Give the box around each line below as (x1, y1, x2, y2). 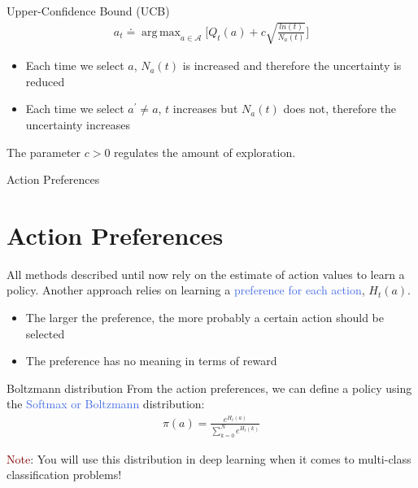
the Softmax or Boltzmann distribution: (7, 395, 205, 412)
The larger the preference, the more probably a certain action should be (25, 309, 384, 326)
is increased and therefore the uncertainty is (182, 57, 402, 74)
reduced (25, 72, 65, 89)
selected (25, 325, 65, 342)
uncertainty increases (25, 115, 130, 133)
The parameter (7, 143, 81, 160)
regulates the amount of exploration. (114, 143, 296, 160)
